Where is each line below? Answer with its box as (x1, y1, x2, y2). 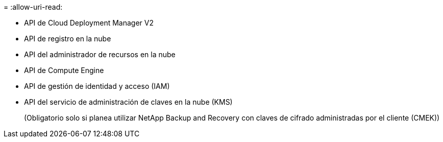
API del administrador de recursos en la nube (24, 50, 176, 59)
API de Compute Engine (24, 66, 104, 75)
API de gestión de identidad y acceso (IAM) (24, 82, 170, 90)
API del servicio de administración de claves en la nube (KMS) (24, 98, 233, 106)
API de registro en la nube (24, 34, 111, 43)
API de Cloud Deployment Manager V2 (24, 18, 154, 27)
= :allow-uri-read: (4, 3, 63, 11)
